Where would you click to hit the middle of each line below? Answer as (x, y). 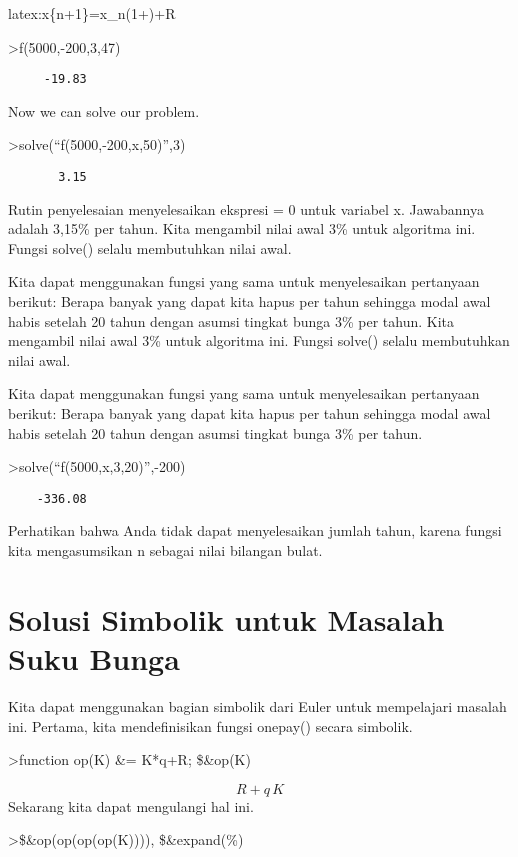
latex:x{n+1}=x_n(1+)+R (92, 13)
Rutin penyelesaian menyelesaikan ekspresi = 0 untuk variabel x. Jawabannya (246, 208)
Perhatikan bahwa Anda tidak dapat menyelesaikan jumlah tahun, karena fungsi (255, 530)
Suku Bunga (94, 658)
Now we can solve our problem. (104, 110)
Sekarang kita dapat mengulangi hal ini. (131, 805)
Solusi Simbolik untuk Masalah (226, 618)
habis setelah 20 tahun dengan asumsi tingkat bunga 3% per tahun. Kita (231, 320)
